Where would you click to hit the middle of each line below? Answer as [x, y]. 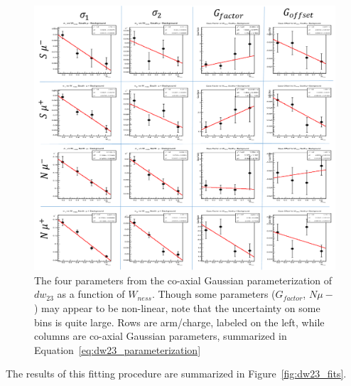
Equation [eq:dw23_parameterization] [118, 349]
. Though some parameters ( [214, 294]
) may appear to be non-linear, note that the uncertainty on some [177, 308]
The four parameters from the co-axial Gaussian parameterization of [183, 280]
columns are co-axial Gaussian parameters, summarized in [161, 336]
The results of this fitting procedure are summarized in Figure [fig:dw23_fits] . [176, 374]
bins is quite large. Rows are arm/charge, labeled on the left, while [179, 322]
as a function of [91, 294]
